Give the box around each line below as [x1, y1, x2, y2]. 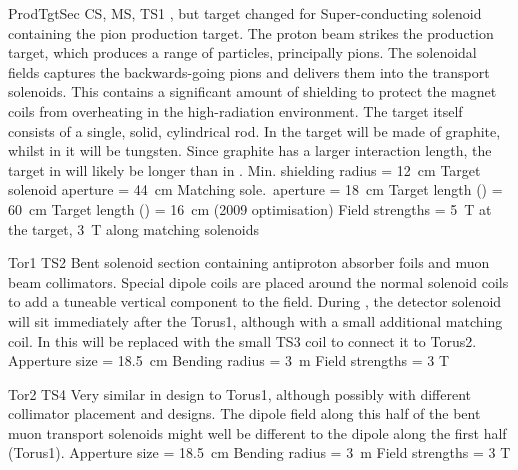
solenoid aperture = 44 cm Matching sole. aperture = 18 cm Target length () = [8, 179, 503, 200]
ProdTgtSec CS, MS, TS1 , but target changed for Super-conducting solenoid [8, 3, 482, 23]
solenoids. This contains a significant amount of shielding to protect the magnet [8, 81, 497, 102]
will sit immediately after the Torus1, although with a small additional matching [8, 310, 503, 331]
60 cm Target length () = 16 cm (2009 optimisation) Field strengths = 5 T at [8, 198, 492, 219]
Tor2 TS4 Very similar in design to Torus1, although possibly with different [8, 383, 472, 404]
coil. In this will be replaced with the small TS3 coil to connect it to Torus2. [8, 330, 477, 351]
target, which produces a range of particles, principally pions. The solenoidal [8, 42, 477, 63]
